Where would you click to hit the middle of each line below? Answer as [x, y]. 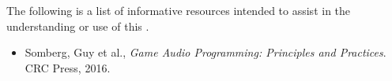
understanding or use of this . [78, 26]
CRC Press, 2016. [68, 67]
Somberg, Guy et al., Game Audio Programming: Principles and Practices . [205, 52]
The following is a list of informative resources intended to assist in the [179, 10]
